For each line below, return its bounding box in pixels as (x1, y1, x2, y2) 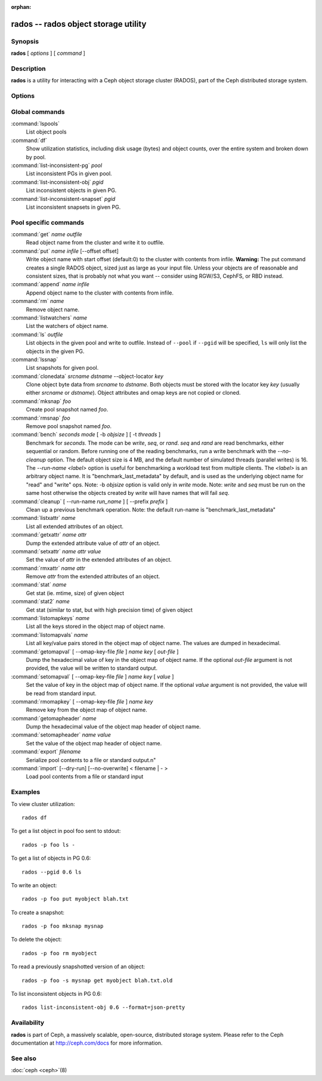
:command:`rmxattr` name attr (11, 564, 86, 572)
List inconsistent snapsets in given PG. (26, 203, 121, 210)
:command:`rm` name (11, 298, 64, 305)
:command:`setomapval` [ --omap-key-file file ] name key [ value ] (11, 673, 174, 680)
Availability (11, 1018, 45, 1027)
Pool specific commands (11, 218, 85, 227)
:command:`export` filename (11, 748, 81, 755)
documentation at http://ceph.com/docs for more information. (11, 1039, 163, 1046)
